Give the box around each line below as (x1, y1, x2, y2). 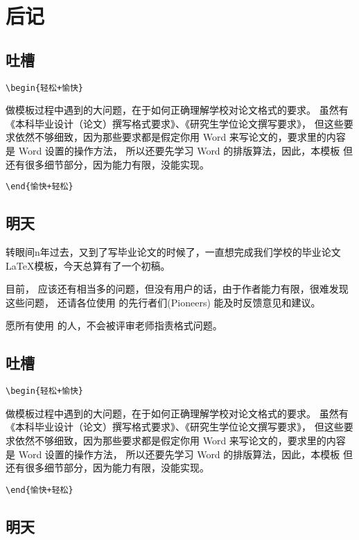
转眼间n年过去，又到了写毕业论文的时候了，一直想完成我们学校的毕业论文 (6, 245, 341, 259)
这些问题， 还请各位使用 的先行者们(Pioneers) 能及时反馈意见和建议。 (6, 295, 321, 309)
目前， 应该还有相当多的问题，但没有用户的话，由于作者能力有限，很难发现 (6, 281, 349, 296)
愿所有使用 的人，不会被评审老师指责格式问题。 (6, 318, 222, 333)
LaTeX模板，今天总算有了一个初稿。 (6, 258, 170, 272)
